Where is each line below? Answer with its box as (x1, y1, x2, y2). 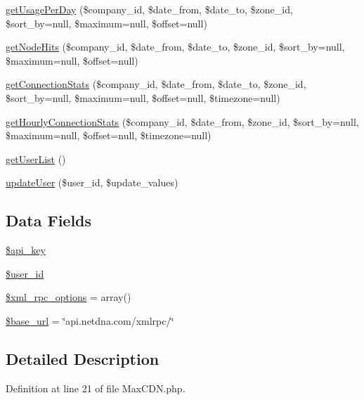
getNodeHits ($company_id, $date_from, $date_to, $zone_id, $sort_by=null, (6, 39, 345, 54)
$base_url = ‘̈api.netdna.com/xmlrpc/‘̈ (6, 313, 174, 328)
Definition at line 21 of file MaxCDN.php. (6, 380, 186, 395)
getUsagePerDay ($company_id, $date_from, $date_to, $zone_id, (6, 2, 293, 16)
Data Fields (6, 209, 92, 231)
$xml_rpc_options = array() (6, 290, 131, 304)
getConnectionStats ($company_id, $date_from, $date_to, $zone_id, (6, 77, 306, 91)
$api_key (6, 243, 46, 257)
